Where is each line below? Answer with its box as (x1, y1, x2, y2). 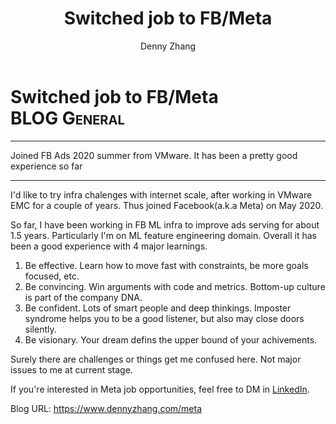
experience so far (10, 160, 83, 172)
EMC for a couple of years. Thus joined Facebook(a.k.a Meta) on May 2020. (10, 199, 324, 211)
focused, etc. (24, 270, 80, 282)
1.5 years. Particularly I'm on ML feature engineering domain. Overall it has (10, 229, 317, 241)
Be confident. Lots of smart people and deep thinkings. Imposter (24, 302, 292, 314)
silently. (24, 323, 57, 335)
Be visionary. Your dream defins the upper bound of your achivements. (24, 333, 318, 346)
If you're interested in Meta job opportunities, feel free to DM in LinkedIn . (10, 383, 310, 395)
